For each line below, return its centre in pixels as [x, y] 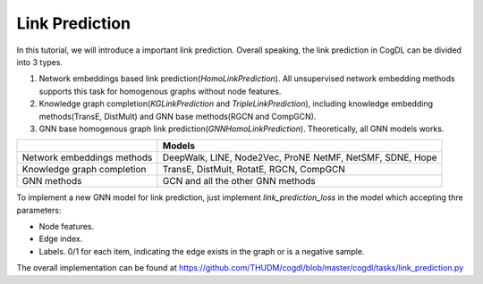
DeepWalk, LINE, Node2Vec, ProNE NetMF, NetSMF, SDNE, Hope [300, 158]
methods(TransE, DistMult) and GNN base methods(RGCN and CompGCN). [178, 116]
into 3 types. [39, 62]
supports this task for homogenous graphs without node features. [160, 91]
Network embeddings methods [87, 158]
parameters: [39, 210]
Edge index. [61, 239]
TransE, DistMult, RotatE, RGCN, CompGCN [254, 170]
